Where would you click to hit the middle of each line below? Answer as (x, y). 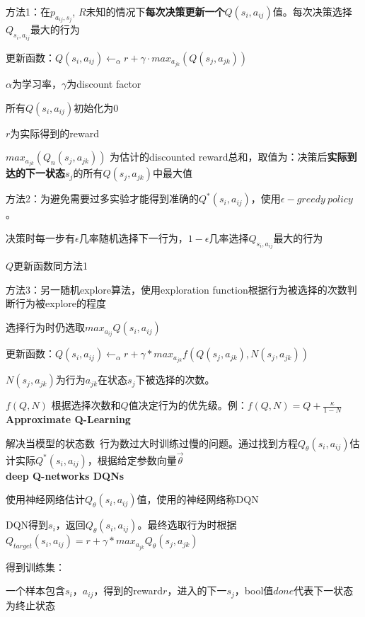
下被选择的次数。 (175, 380)
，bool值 (254, 590)
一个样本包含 (35, 590)
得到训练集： (35, 566)
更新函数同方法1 (51, 266)
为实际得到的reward (55, 133)
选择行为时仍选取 (45, 327)
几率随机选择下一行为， (133, 237)
